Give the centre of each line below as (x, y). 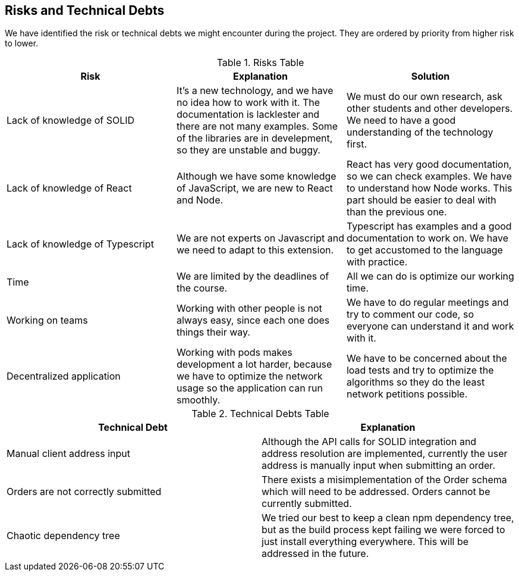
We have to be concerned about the (427, 359)
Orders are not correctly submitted (84, 492)
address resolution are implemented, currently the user (385, 454)
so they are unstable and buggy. (248, 150)
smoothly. (198, 400)
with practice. (377, 262)
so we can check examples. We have (429, 176)
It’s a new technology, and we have (255, 91)
